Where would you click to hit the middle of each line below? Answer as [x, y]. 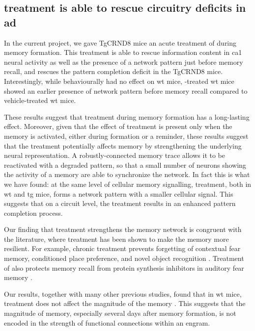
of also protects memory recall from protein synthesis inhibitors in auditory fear [124, 267]
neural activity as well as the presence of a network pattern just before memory [124, 62]
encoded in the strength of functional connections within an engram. [107, 322]
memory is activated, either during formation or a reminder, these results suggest [126, 136]
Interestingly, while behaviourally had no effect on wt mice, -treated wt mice [119, 81]
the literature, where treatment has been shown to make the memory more [116, 239]
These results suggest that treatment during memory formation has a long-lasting [127, 116]
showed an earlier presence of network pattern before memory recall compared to [126, 90]
